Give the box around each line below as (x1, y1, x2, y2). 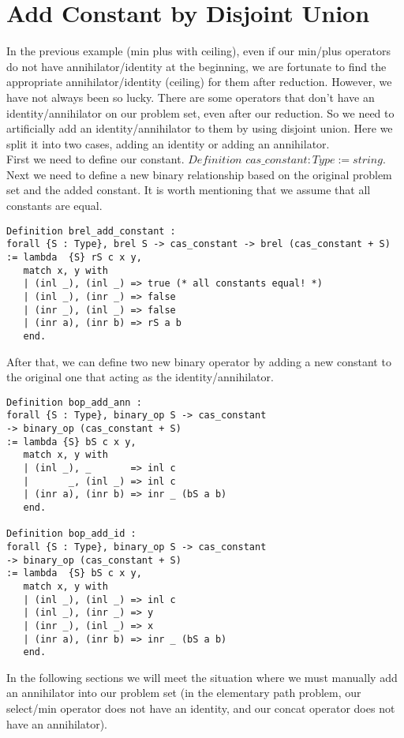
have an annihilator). (6, 715, 108, 732)
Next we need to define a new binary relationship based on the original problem (6, 166, 392, 182)
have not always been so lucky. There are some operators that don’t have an (6, 88, 375, 105)
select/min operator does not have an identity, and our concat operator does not (6, 700, 395, 717)
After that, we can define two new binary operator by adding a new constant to (6, 353, 391, 369)
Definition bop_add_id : (6, 528, 137, 540)
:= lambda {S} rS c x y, (6, 251, 142, 263)
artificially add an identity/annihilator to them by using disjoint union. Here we (6, 120, 393, 137)
